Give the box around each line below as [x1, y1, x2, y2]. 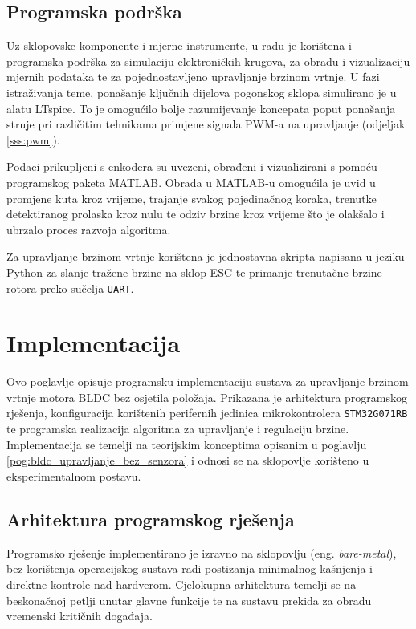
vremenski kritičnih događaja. [6, 607, 153, 624]
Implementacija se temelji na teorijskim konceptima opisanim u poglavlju [6, 436, 367, 452]
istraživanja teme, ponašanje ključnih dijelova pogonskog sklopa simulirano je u [6, 83, 397, 100]
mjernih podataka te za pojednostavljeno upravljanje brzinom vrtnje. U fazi [6, 68, 380, 85]
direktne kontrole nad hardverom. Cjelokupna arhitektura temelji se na [6, 575, 357, 592]
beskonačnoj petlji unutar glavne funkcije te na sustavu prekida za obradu [6, 591, 372, 608]
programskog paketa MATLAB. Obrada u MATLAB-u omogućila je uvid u [6, 173, 376, 190]
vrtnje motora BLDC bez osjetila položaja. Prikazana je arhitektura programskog [6, 388, 408, 405]
